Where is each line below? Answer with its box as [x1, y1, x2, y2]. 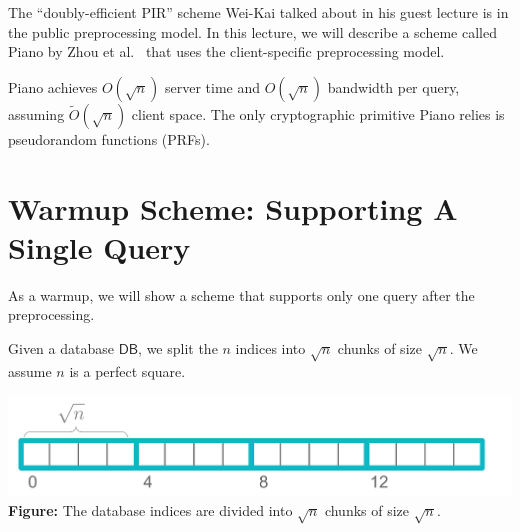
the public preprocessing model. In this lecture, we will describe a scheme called [8, 21, 497, 42]
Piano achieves [8, 76, 98, 97]
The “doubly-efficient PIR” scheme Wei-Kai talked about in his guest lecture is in [8, 2, 509, 22]
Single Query [8, 226, 191, 267]
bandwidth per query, [327, 76, 460, 97]
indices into [235, 337, 306, 358]
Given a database [8, 337, 114, 358]
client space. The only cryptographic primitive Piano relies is [131, 103, 505, 124]
